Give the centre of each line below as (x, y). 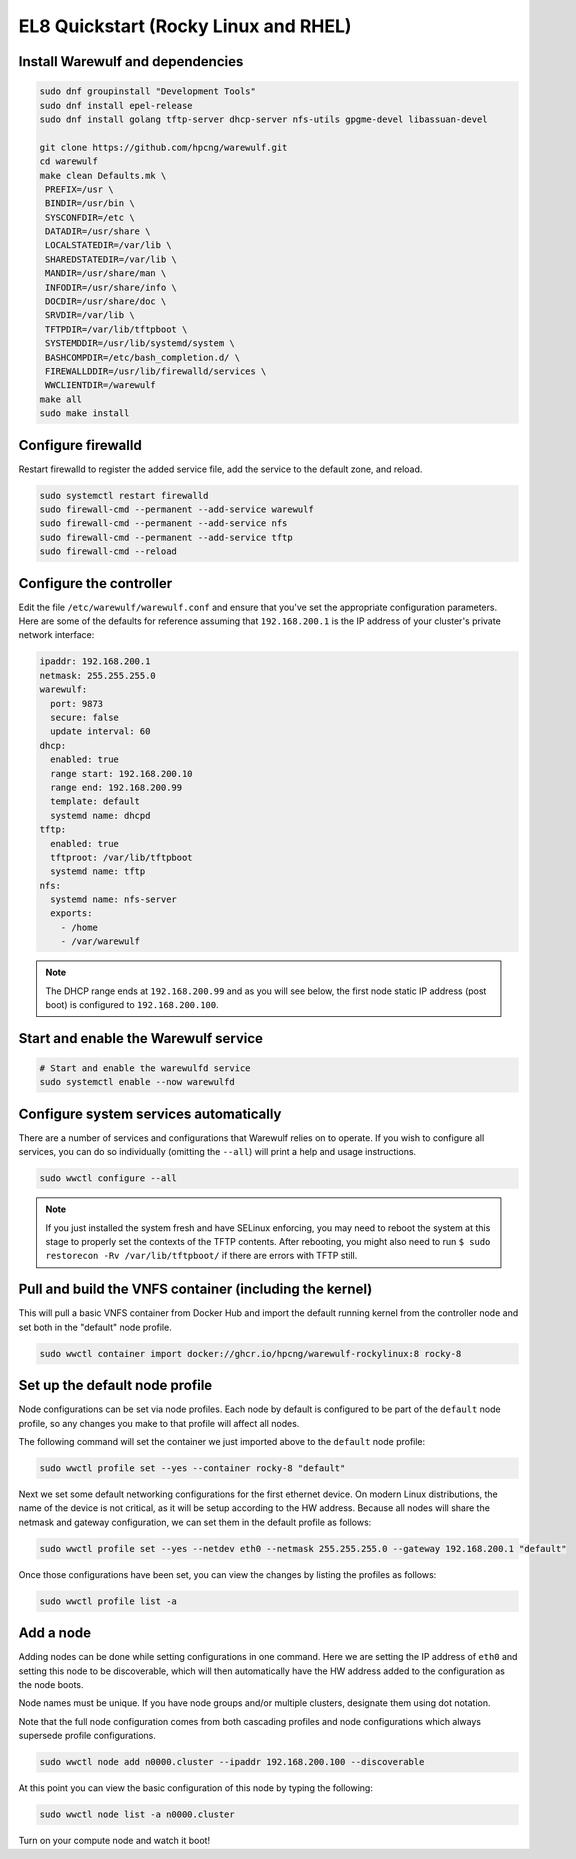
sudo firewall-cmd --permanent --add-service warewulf (176, 509)
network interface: (56, 635)
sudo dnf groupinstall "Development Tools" (148, 91)
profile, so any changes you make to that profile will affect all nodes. (159, 1423)
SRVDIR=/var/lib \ (90, 315)
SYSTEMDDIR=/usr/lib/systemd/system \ (140, 343)
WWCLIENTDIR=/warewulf (101, 385)
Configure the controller (95, 583)
